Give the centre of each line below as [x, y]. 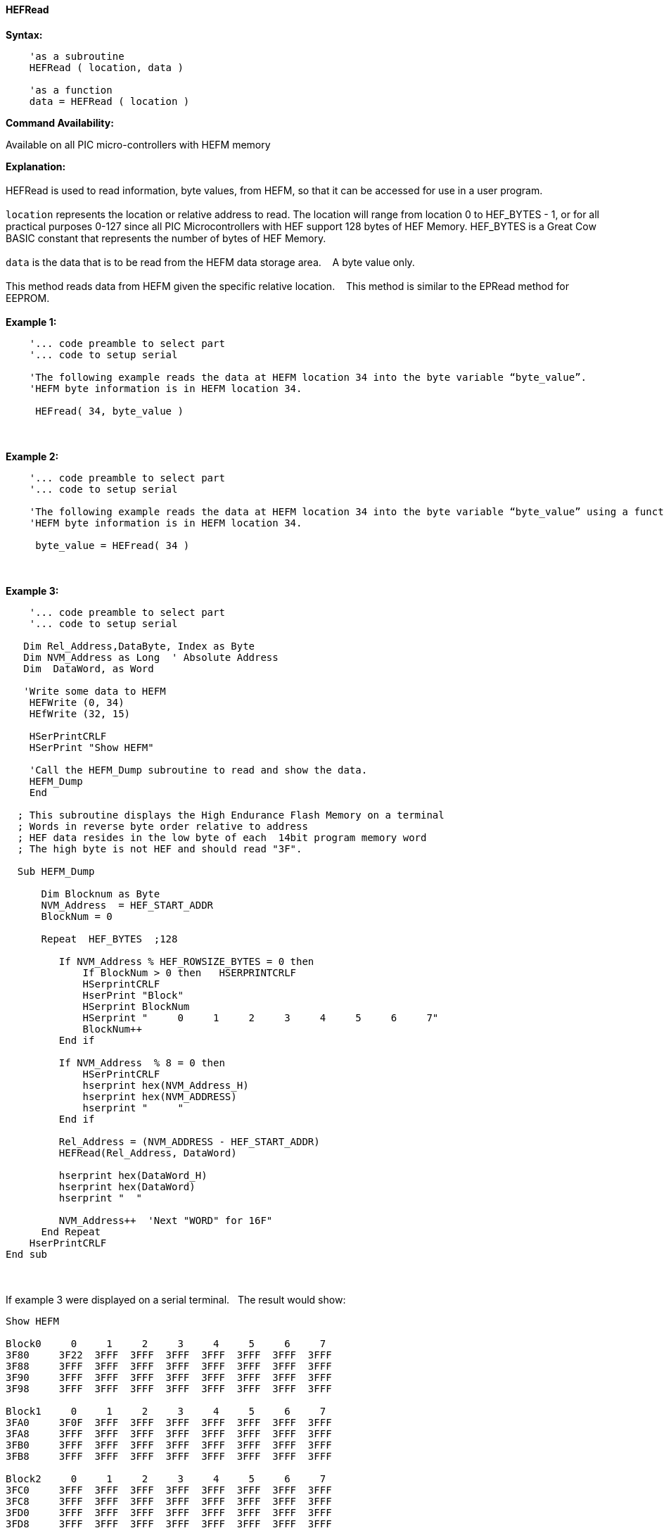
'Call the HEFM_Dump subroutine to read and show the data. [198, 770]
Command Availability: [60, 122]
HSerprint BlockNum [136, 1006]
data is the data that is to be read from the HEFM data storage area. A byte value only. [210, 262]
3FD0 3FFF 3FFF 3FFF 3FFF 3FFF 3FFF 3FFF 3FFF [169, 1512]
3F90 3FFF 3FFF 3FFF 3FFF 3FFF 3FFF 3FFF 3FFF [169, 1377]
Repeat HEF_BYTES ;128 [109, 939]
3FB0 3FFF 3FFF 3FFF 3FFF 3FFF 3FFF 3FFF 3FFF [169, 1445]
